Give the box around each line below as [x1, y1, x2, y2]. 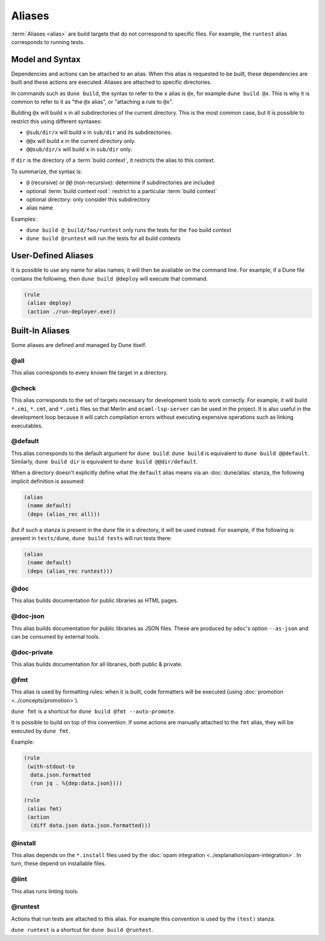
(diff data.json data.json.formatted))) [30, 822, 151, 829]
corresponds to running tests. [11, 38, 85, 45]
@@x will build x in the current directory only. [26, 137, 136, 144]
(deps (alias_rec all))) [27, 511, 101, 517]
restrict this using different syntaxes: [11, 118, 102, 125]
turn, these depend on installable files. [11, 860, 107, 867]
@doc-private [11, 648, 54, 656]
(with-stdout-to [27, 763, 75, 770]
